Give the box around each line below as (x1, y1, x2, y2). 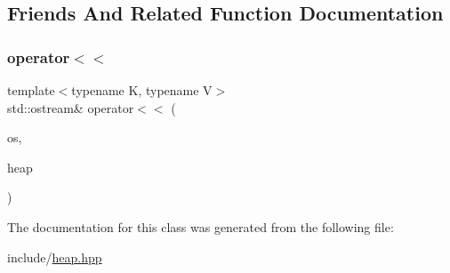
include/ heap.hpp (7, 247, 102, 266)
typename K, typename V (71, 81, 213, 99)
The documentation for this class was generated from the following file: (7, 217, 394, 236)
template (7, 81, 55, 99)
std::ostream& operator (7, 98, 134, 116)
